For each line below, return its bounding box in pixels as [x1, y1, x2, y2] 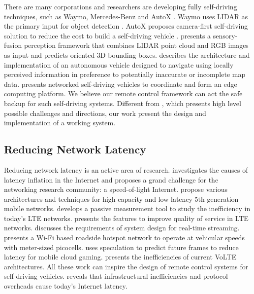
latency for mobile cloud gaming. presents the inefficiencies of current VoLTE [4, 252, 237, 262]
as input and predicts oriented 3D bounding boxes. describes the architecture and [4, 49, 250, 60]
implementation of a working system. [4, 117, 116, 128]
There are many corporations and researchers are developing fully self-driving [4, 1, 237, 11]
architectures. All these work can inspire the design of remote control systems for [4, 261, 249, 271]
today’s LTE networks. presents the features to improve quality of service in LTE [4, 213, 249, 223]
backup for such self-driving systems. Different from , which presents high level [4, 98, 241, 108]
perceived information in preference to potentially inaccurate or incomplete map [4, 69, 246, 79]
